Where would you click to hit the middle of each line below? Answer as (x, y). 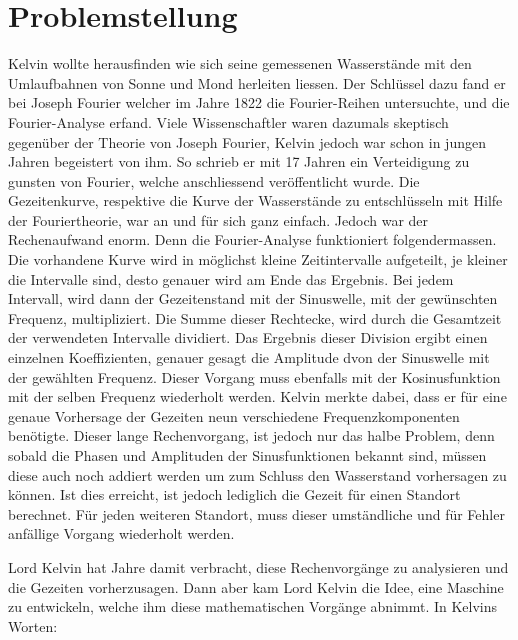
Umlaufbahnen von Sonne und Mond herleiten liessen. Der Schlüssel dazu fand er (257, 82)
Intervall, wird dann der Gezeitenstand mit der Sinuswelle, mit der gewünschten (253, 298)
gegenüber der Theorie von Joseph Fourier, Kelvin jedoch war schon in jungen (247, 141)
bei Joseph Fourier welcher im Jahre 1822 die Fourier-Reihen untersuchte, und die (259, 102)
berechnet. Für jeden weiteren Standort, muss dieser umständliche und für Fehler (256, 513)
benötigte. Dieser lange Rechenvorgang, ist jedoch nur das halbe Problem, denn (251, 435)
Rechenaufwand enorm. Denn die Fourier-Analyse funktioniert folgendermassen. (252, 239)
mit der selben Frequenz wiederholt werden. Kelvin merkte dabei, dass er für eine (257, 396)
